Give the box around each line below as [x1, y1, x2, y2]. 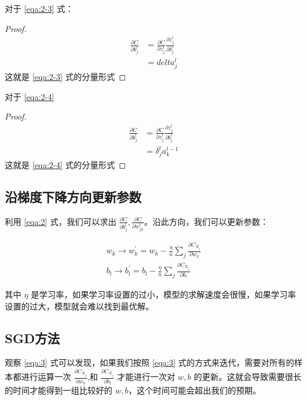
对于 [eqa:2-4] [5, 90, 54, 102]
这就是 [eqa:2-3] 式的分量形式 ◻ [5, 70, 126, 83]
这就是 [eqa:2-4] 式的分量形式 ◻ [5, 159, 126, 171]
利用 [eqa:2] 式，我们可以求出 [5, 215, 117, 227]
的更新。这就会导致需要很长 [193, 370, 302, 383]
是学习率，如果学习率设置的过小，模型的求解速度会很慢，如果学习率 [31, 288, 296, 301]
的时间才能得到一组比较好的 [5, 384, 112, 396]
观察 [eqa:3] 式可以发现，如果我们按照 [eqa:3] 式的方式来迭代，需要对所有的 [5, 356, 295, 369]
